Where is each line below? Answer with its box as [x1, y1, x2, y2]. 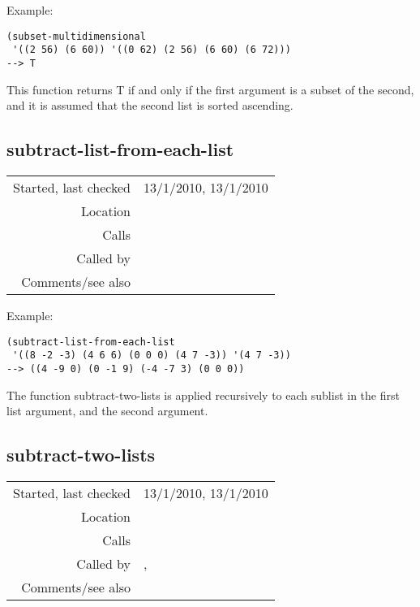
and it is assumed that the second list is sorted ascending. [6, 97, 294, 114]
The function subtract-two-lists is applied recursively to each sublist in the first [6, 386, 400, 403]
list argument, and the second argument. [6, 402, 208, 419]
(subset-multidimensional [6, 30, 146, 42]
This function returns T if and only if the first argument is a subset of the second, [6, 80, 414, 98]
